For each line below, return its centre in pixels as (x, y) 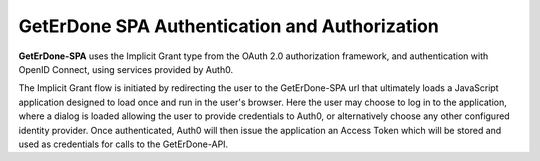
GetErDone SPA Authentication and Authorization (228, 26)
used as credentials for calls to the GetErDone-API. (123, 144)
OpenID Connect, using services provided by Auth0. (126, 69)
